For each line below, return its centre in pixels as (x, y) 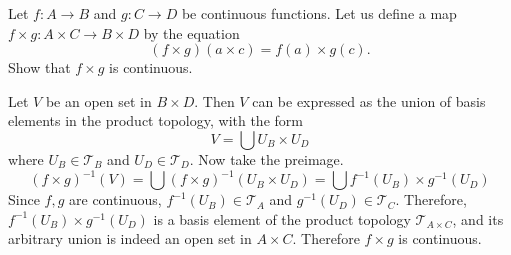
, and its (478, 218)
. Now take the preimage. (266, 158)
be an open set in (98, 100)
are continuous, (115, 199)
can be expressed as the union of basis (369, 100)
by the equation (191, 32)
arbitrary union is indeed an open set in (130, 238)
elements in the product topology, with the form (155, 120)
